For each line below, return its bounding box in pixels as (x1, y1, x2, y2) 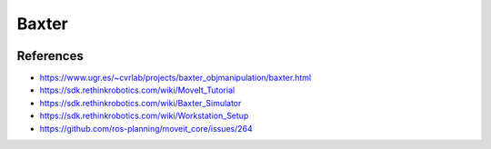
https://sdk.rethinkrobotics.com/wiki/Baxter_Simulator (39, 97, 242, 108)
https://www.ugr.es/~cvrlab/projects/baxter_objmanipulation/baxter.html (39, 73, 312, 84)
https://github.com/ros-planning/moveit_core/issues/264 (39, 123, 254, 134)
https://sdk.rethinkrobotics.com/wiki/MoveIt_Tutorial (39, 84, 235, 95)
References (16, 48, 84, 64)
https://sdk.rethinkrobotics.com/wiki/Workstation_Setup (39, 110, 249, 122)
